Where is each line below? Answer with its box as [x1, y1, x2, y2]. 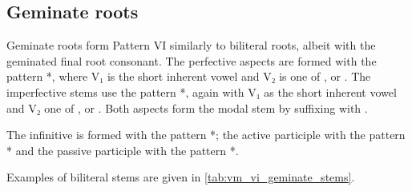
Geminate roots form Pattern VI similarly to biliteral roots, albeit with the [6, 37, 376, 54]
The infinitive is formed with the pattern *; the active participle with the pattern [6, 126, 406, 143]
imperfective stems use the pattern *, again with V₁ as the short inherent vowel [6, 83, 397, 100]
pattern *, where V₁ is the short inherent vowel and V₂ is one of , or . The [6, 68, 371, 85]
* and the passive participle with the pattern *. [6, 141, 239, 158]
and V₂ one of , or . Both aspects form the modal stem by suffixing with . [6, 99, 368, 116]
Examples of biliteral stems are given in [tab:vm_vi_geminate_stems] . [6, 169, 355, 185]
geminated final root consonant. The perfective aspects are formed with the [6, 52, 377, 69]
